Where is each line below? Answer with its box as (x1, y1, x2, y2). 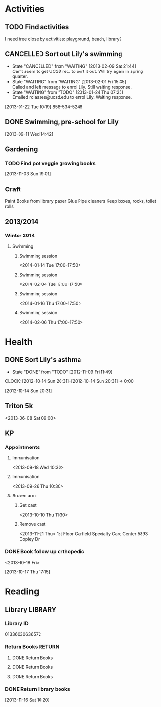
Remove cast (19, 521, 46, 527)
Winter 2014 (5, 232, 35, 239)
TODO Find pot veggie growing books (5, 160, 96, 166)
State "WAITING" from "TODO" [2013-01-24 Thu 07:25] (12, 89, 123, 95)
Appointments (5, 444, 40, 450)
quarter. (12, 73, 28, 79)
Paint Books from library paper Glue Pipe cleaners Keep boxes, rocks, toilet (5, 198, 156, 204)
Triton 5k (5, 402, 33, 410)
